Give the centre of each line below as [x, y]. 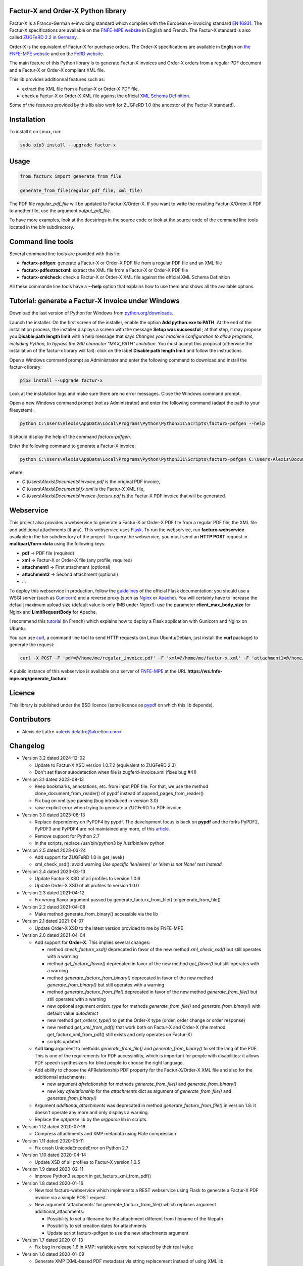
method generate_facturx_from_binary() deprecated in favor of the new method [130, 978]
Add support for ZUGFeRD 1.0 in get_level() [80, 857]
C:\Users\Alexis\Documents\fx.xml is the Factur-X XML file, [83, 489]
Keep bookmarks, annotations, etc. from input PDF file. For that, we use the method [121, 786]
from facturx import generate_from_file [70, 176]
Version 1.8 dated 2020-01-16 [53, 1183]
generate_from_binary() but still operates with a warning [106, 984]
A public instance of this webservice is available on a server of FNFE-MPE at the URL [98, 671]
